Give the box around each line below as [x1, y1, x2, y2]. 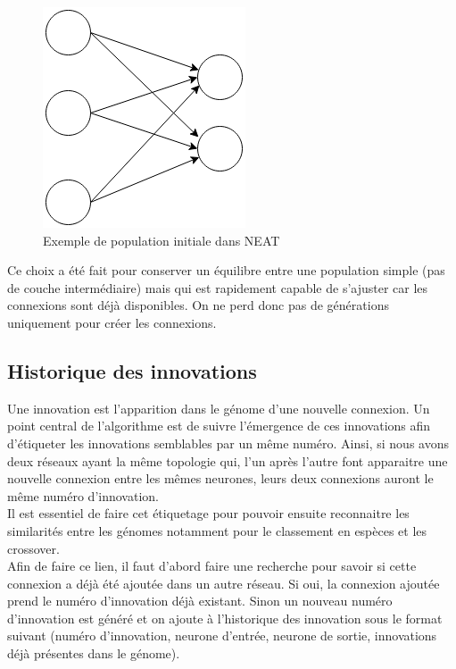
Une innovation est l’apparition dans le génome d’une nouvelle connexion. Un [7, 398, 430, 417]
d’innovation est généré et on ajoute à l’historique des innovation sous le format [7, 608, 443, 627]
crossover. [7, 539, 60, 557]
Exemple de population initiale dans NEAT [43, 230, 280, 249]
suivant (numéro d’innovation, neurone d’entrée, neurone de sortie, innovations [7, 626, 437, 645]
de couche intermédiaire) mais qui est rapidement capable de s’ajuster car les [7, 278, 428, 297]
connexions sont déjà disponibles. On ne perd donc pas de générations [7, 296, 389, 314]
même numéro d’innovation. [7, 486, 159, 505]
